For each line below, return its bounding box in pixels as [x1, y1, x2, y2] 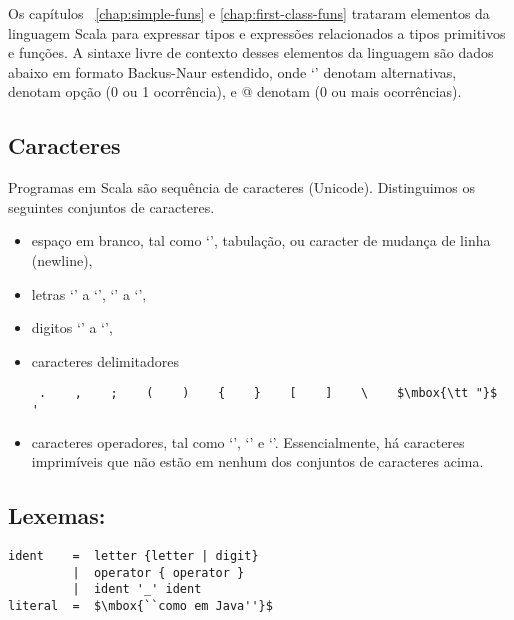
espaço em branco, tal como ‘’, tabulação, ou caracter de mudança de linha [31, 230, 491, 251]
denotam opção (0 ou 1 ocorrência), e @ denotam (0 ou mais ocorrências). [8, 81, 462, 102]
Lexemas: [8, 500, 106, 531]
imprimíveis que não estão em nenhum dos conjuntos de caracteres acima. [31, 451, 484, 472]
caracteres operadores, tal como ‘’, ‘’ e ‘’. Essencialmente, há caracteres [31, 431, 465, 452]
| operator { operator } [72, 565, 245, 580]
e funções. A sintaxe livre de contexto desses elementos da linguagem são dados [8, 42, 494, 63]
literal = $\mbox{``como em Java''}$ [8, 599, 273, 613]
